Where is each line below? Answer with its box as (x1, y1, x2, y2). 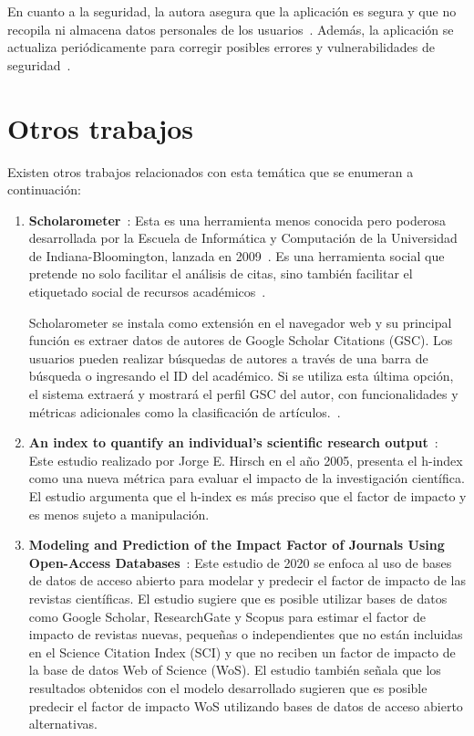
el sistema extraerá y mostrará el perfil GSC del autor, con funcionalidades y (28, 384, 459, 404)
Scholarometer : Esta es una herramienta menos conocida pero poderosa (28, 210, 446, 229)
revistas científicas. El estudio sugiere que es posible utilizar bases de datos (28, 588, 448, 607)
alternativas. (28, 714, 98, 733)
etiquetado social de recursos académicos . (28, 282, 266, 301)
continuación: (7, 180, 81, 199)
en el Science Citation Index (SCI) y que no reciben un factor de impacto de (28, 642, 456, 661)
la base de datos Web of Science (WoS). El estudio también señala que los (28, 660, 441, 679)
